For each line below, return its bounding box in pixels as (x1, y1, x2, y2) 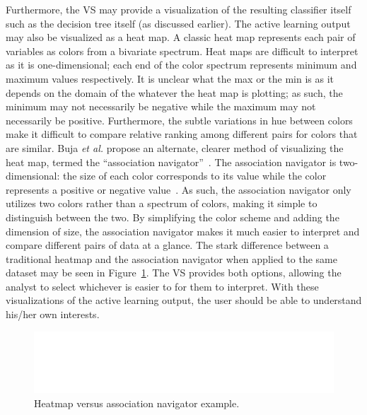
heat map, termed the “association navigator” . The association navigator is (6, 154, 337, 169)
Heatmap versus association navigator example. (34, 395, 240, 410)
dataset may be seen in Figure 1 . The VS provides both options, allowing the (6, 265, 342, 280)
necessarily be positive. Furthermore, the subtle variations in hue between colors (6, 112, 353, 127)
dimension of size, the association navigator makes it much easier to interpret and (6, 223, 360, 238)
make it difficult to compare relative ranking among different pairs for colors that (6, 127, 358, 141)
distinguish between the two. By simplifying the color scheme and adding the (6, 209, 339, 224)
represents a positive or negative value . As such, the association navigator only (6, 182, 351, 197)
